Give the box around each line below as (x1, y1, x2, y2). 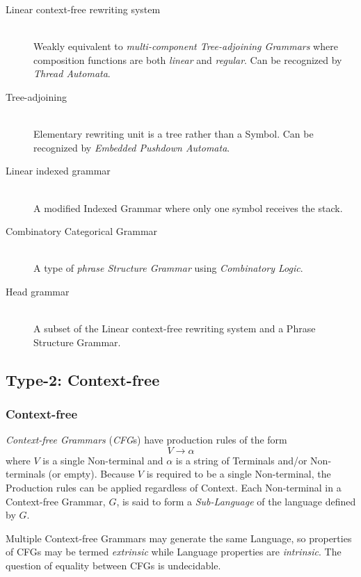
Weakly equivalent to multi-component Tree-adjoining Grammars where (33, 39, 338, 54)
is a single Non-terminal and (42, 453, 163, 467)
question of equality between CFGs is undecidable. (6, 558, 221, 573)
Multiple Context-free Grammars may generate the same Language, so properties (6, 530, 352, 545)
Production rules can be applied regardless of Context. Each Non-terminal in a (6, 480, 342, 495)
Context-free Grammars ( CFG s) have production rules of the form (6, 432, 287, 447)
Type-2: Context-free (6, 368, 160, 390)
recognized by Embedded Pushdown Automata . (33, 140, 230, 154)
